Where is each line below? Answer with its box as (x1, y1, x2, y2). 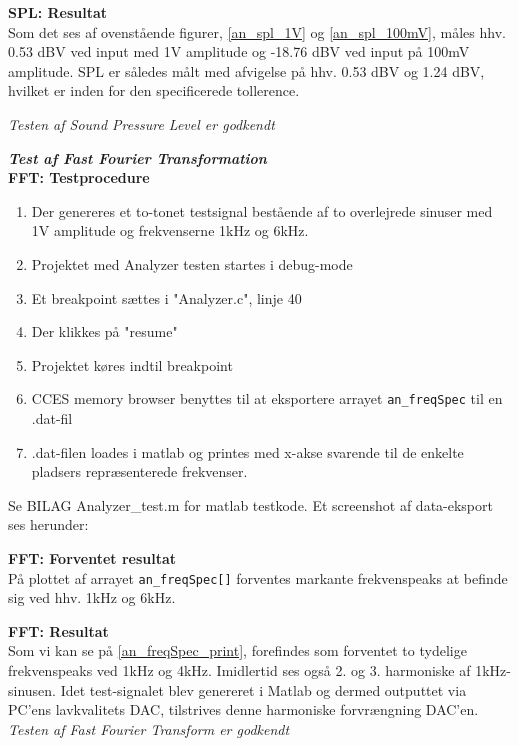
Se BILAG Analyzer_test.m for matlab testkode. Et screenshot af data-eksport (8, 494, 493, 515)
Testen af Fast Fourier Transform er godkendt (8, 718, 290, 739)
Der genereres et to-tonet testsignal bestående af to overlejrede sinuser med (31, 200, 493, 221)
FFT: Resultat (8, 620, 109, 641)
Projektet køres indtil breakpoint (31, 354, 233, 375)
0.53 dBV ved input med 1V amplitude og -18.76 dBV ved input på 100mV (8, 41, 470, 62)
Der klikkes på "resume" (31, 321, 178, 342)
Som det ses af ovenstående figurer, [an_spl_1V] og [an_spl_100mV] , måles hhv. (8, 21, 506, 42)
